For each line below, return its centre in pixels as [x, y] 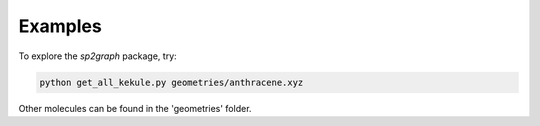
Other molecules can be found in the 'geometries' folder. [135, 108]
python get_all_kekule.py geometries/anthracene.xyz [171, 82]
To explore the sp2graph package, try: [97, 56]
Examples [60, 26]
